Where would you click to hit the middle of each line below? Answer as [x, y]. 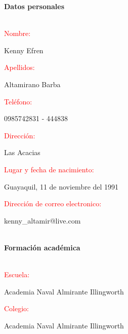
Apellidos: [19, 67]
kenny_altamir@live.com [42, 220]
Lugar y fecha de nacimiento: [49, 169]
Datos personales [34, 6]
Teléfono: [18, 101]
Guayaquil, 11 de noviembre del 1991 [61, 186]
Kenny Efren [24, 50]
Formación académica [42, 247]
